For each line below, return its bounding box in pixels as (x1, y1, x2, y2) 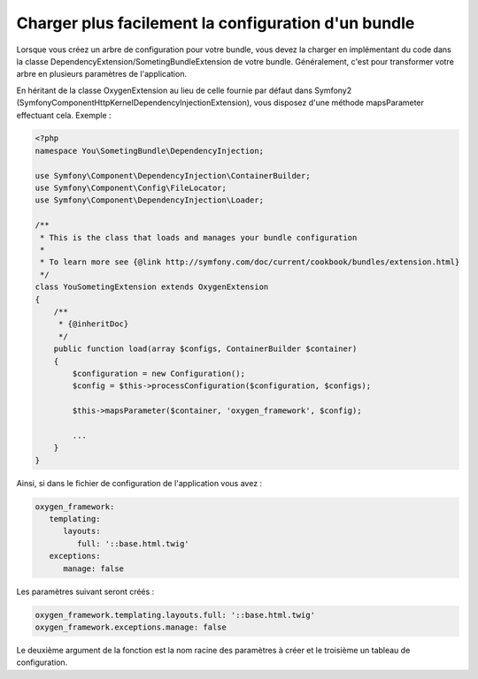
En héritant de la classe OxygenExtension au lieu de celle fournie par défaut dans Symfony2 (16, 85, 352, 95)
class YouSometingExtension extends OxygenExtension (35, 282, 269, 292)
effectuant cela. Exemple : (16, 110, 112, 120)
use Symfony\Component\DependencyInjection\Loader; (35, 195, 265, 205)
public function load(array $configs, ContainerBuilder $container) (53, 344, 358, 354)
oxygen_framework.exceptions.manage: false (35, 622, 227, 632)
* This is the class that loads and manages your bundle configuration (40, 233, 358, 242)
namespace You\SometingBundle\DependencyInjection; (35, 146, 265, 156)
